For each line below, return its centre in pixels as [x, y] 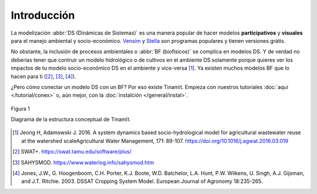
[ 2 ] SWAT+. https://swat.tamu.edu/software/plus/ [72, 152]
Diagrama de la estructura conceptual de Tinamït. [71, 120]
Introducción [43, 15]
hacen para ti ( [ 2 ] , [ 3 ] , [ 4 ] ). [43, 76]
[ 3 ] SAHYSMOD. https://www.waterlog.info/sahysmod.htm [83, 162]
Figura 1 [21, 108]
